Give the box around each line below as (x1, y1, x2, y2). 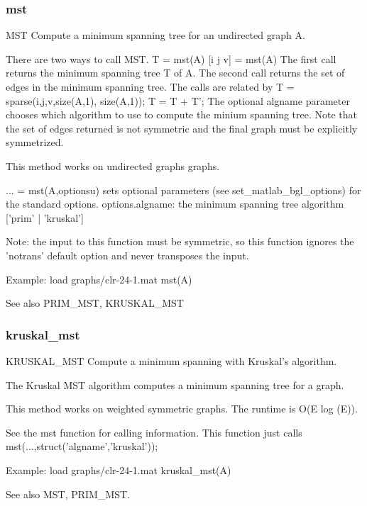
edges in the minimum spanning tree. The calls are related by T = (6, 79, 295, 94)
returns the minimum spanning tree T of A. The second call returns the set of (6, 65, 345, 80)
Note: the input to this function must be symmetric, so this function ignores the (6, 234, 354, 249)
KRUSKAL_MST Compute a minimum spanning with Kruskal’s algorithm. (6, 353, 337, 368)
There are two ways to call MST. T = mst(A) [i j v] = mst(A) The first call (6, 51, 336, 66)
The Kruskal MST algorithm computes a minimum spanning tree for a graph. (6, 377, 344, 392)
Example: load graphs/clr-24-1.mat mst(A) (6, 271, 192, 286)
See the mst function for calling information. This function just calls (6, 425, 302, 439)
